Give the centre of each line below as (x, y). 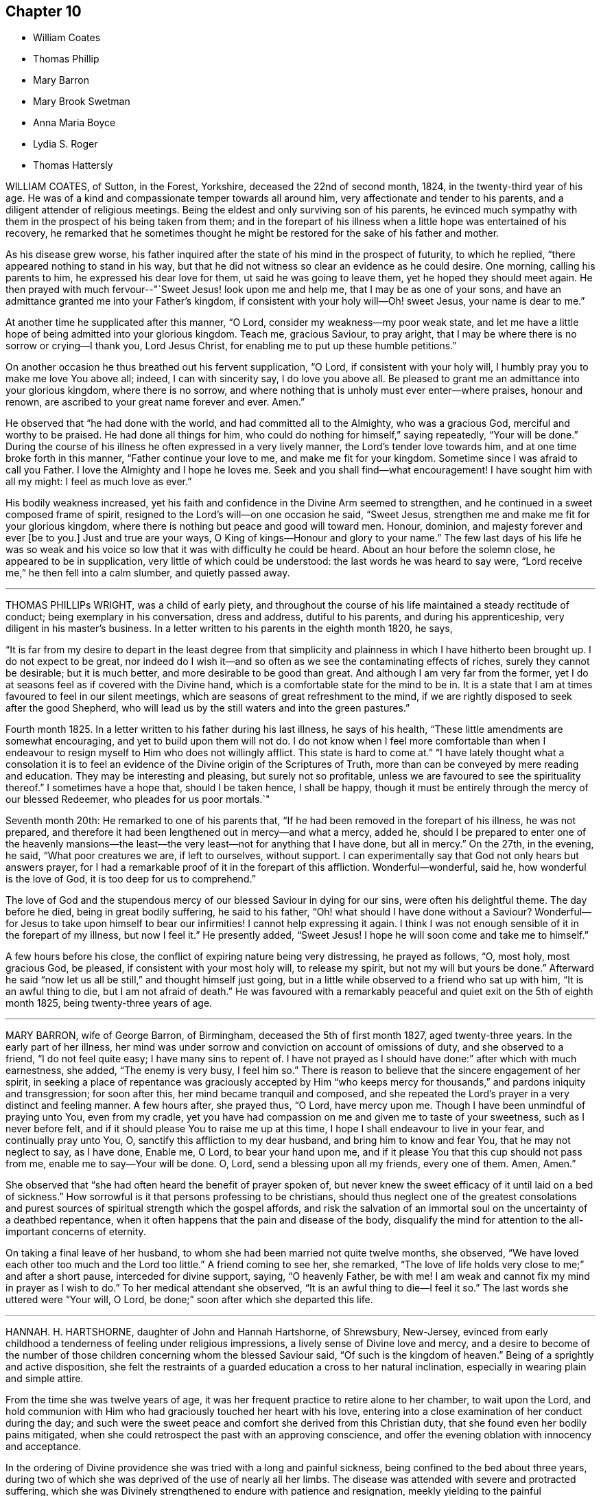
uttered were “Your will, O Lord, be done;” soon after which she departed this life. (189, 1300)
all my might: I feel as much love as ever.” (99, 482)
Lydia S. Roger (66, 144)
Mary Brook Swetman (82, 102)
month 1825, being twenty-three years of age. (109, 1003)
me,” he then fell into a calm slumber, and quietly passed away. (148, 573)
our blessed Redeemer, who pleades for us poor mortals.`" (138, 799)
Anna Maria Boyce (74, 123)
